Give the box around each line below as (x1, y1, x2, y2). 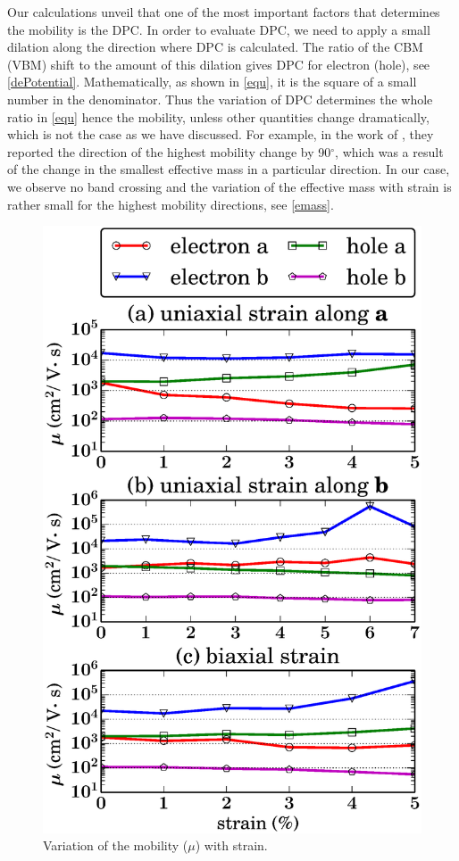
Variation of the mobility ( (43, 836, 188, 855)
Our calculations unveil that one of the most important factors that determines (7, 3, 440, 21)
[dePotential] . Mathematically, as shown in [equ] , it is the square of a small (7, 72, 417, 91)
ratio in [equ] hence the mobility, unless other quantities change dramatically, (7, 107, 430, 126)
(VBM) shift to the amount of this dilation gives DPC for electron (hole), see (7, 54, 430, 73)
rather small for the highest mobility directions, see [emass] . (7, 195, 334, 213)
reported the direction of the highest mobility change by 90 (7, 142, 331, 161)
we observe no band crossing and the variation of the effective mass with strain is (7, 177, 452, 195)
